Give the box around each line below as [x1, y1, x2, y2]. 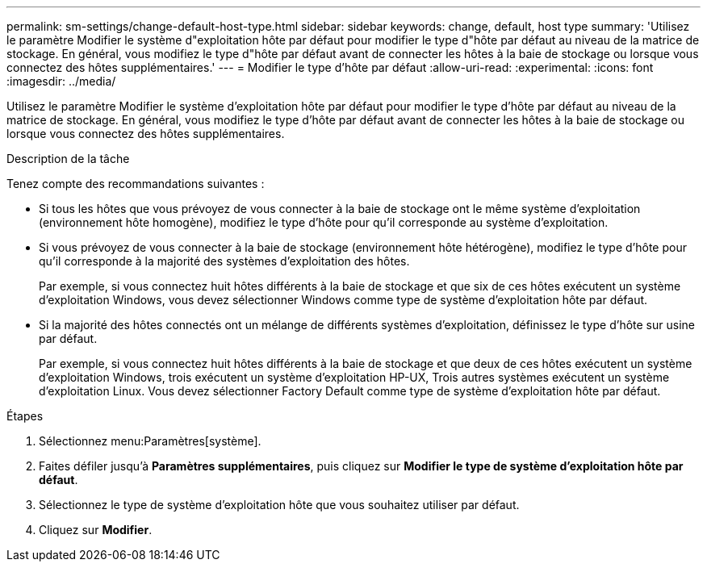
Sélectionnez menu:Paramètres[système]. [39, 434, 261, 448]
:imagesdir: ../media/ [6, 74, 116, 88]
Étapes [6, 409, 44, 423]
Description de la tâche [6, 152, 130, 165]
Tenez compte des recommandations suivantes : [6, 177, 265, 190]
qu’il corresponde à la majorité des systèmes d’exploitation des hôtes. [39, 254, 410, 268]
